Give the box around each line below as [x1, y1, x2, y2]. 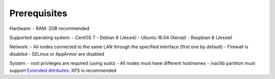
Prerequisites [9, 8, 68, 19]
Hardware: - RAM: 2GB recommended [9, 25, 89, 31]
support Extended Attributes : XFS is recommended [9, 67, 117, 73]
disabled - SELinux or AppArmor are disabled [9, 51, 104, 57]
